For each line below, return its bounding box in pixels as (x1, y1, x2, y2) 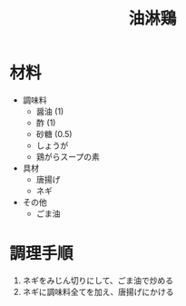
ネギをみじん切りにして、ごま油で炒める (22, 274, 174, 286)
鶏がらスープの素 (35, 151, 100, 162)
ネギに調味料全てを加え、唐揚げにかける (22, 286, 174, 297)
